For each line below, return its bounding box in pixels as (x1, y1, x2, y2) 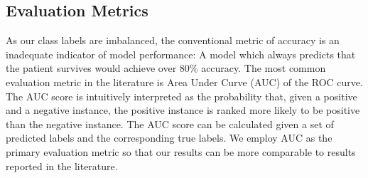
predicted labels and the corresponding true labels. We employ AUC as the (6, 130, 332, 145)
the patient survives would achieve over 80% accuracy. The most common (6, 61, 326, 75)
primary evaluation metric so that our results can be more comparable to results (6, 144, 356, 159)
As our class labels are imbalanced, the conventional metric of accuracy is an (6, 33, 340, 48)
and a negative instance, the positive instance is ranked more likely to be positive (6, 103, 360, 117)
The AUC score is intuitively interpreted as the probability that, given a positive (6, 88, 357, 103)
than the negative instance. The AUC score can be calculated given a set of (6, 116, 334, 131)
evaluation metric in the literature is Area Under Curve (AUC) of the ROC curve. (6, 74, 363, 89)
